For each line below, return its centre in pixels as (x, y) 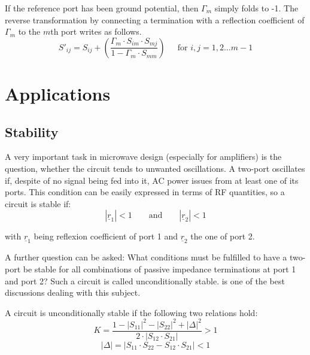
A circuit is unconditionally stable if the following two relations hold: (131, 312)
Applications (58, 93)
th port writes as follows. (96, 31)
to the (29, 31)
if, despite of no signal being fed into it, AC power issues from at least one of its (152, 180)
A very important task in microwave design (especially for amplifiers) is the (143, 157)
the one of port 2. (223, 236)
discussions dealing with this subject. (73, 292)
